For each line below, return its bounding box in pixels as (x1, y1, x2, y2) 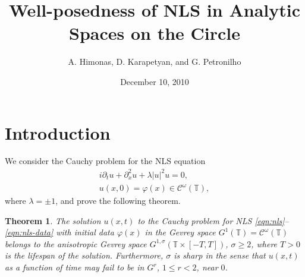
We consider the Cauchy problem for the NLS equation (5, 155, 206, 167)
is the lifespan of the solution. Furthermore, (5, 249, 163, 262)
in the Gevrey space (144, 226, 216, 238)
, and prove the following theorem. (55, 194, 181, 207)
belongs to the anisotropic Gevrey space (5, 237, 147, 250)
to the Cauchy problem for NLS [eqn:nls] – (137, 214, 289, 226)
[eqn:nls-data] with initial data (5, 226, 114, 238)
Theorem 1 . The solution (5, 214, 101, 226)
